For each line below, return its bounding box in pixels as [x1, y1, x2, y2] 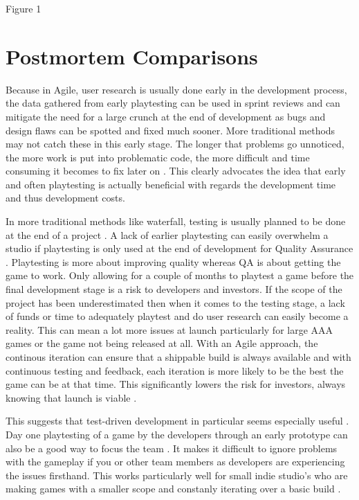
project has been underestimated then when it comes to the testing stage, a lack [6, 295, 345, 310]
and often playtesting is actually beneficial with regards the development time [6, 177, 336, 191]
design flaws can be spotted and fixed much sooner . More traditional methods [6, 123, 335, 137]
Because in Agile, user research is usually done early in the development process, [6, 82, 347, 96]
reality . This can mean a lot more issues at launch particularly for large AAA [6, 322, 333, 337]
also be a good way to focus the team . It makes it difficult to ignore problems [6, 440, 338, 455]
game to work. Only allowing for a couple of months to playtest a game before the [6, 268, 354, 283]
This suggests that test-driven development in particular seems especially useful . [6, 413, 349, 428]
